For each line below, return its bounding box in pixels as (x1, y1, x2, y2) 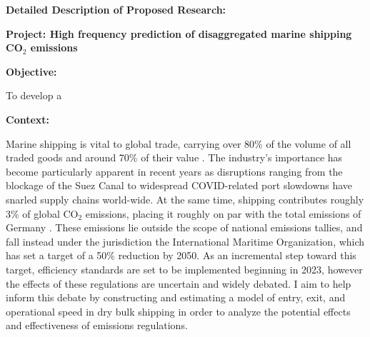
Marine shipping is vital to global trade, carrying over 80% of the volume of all (6, 136, 351, 151)
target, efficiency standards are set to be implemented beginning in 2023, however (6, 261, 363, 276)
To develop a (6, 88, 62, 103)
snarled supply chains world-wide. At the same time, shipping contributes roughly (6, 191, 364, 206)
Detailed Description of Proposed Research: (6, 2, 226, 16)
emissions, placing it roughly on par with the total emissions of (85, 206, 361, 221)
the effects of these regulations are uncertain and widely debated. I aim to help (6, 276, 351, 291)
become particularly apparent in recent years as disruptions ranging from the (6, 164, 343, 178)
